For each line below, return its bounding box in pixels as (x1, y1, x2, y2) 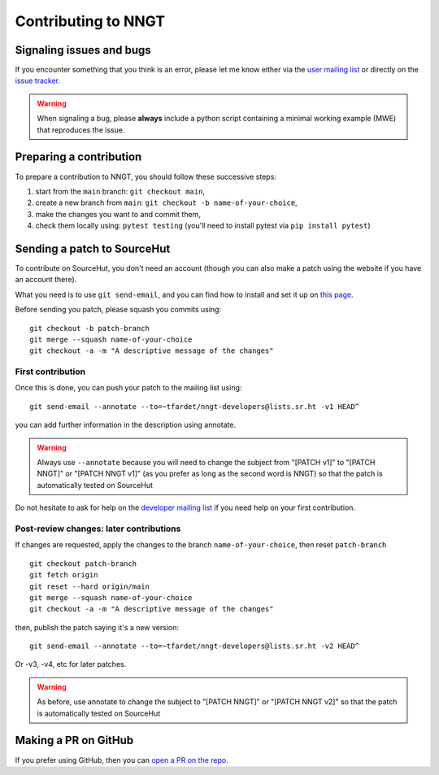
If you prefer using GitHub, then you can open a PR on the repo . (15, 755, 228, 764)
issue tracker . (15, 76, 61, 85)
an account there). (15, 275, 77, 285)
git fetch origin (29, 570, 98, 580)
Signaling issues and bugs (15, 43, 152, 57)
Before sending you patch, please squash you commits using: (15, 305, 222, 315)
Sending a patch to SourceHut (15, 242, 171, 255)
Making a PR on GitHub (15, 734, 134, 747)
